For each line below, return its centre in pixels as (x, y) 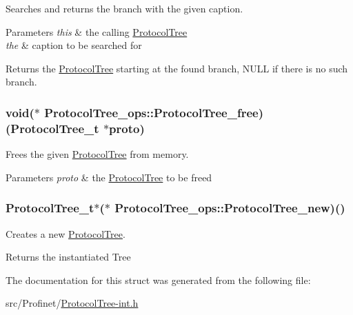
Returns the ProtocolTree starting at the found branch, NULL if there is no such (177, 68)
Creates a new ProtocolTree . (65, 233)
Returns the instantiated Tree (68, 257)
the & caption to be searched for (74, 45)
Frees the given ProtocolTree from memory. (97, 154)
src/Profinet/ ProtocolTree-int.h (72, 303)
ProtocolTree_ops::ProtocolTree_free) (154, 112)
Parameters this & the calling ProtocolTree (97, 31)
